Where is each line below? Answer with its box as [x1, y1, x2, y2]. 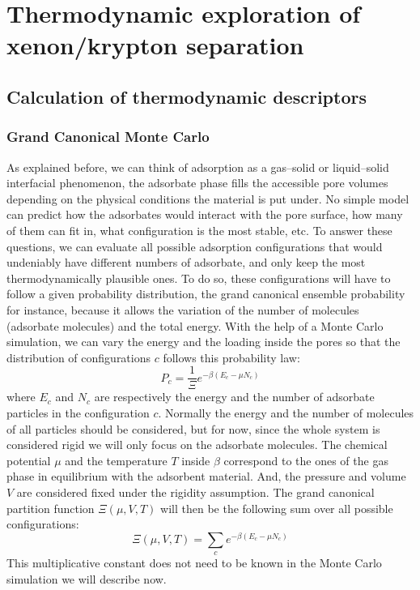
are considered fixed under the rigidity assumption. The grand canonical [16, 483, 375, 500]
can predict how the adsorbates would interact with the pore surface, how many [6, 206, 403, 223]
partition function [6, 499, 95, 516]
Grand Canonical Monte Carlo [6, 126, 210, 147]
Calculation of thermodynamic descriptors [6, 83, 367, 109]
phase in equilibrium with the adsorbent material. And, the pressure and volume [6, 468, 406, 485]
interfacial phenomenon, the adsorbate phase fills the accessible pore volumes [6, 174, 388, 191]
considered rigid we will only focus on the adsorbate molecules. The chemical [6, 436, 388, 453]
